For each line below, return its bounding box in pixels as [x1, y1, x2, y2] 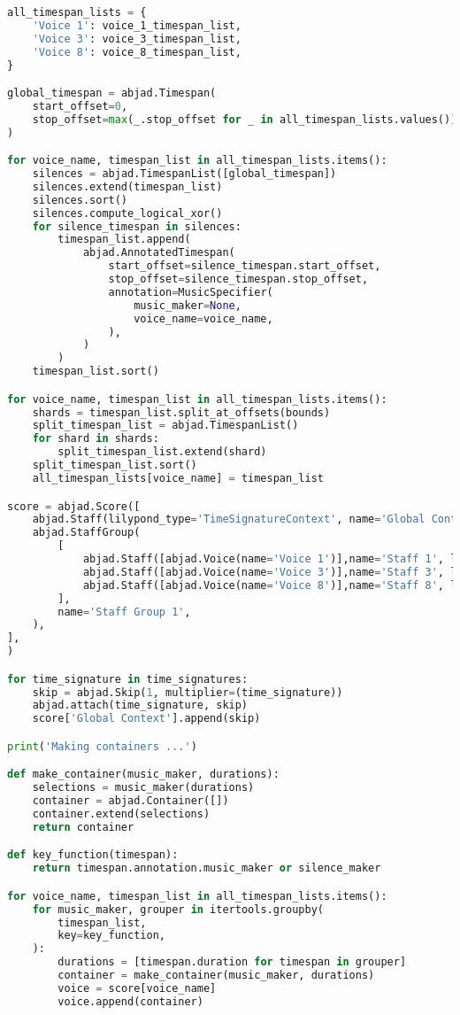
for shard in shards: [32, 432, 159, 446]
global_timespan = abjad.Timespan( [7, 87, 217, 100]
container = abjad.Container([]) [32, 794, 229, 808]
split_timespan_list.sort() [32, 459, 197, 472]
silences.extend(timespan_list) [32, 180, 223, 193]
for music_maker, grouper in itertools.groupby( [32, 903, 324, 916]
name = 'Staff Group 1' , [57, 605, 191, 618]
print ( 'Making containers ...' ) [7, 740, 197, 753]
